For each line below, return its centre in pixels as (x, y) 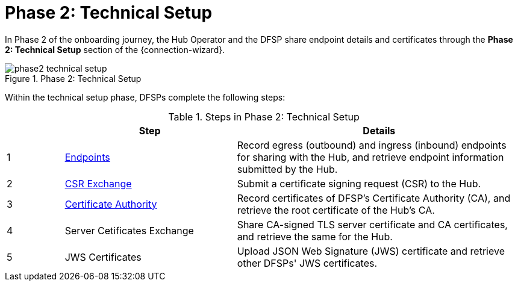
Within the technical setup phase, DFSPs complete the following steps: (145, 97)
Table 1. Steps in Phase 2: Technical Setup (264, 117)
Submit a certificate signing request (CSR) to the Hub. (359, 183)
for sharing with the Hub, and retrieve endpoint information (370, 157)
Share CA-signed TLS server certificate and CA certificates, (372, 224)
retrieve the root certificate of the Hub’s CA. (336, 210)
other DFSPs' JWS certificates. (307, 263)
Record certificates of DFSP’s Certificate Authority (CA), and (374, 198)
